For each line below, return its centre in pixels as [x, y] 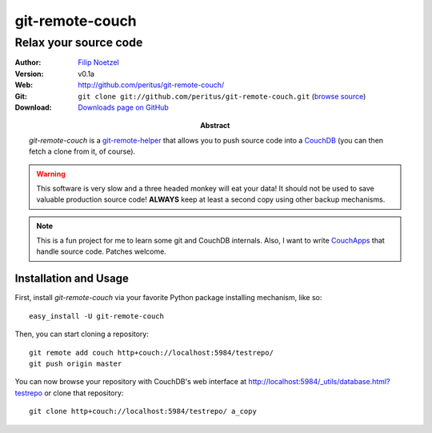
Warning [51, 174]
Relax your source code [79, 42]
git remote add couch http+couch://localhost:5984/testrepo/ [151, 353]
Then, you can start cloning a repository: [82, 334]
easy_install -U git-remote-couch [96, 316]
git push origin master [76, 363]
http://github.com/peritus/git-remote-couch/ [151, 85]
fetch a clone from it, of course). [82, 151]
